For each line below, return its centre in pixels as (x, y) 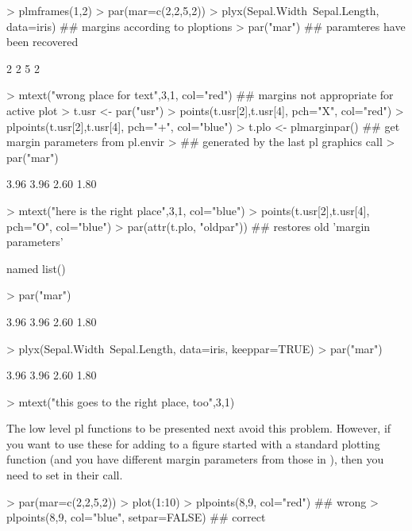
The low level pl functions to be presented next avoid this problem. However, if (199, 428)
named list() (36, 268)
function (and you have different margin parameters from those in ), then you (195, 459)
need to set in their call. (65, 475)
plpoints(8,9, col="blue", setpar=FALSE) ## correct (136, 517)
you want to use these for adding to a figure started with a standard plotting (193, 443)
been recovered (42, 42)
